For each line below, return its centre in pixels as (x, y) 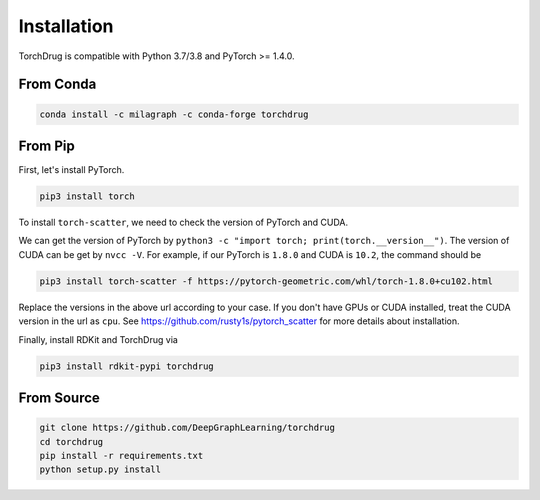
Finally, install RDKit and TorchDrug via (98, 339)
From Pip (46, 145)
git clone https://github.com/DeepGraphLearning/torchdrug (187, 428)
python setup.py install (100, 469)
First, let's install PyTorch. (71, 170)
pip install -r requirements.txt (121, 455)
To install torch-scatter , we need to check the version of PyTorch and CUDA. (183, 222)
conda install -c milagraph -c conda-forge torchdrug (174, 114)
